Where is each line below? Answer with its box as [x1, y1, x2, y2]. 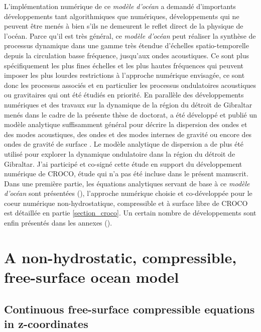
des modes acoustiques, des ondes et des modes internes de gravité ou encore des [4, 129, 252, 139]
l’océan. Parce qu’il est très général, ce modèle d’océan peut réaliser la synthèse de [4, 30, 256, 41]
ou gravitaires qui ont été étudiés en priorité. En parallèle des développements [4, 89, 244, 100]
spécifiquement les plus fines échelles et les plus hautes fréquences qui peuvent [4, 60, 244, 70]
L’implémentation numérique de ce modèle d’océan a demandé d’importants [4, 1, 236, 11]
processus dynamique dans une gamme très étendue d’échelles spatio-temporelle [4, 40, 249, 51]
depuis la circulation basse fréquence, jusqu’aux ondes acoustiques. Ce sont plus [4, 50, 249, 60]
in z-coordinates [4, 316, 88, 331]
